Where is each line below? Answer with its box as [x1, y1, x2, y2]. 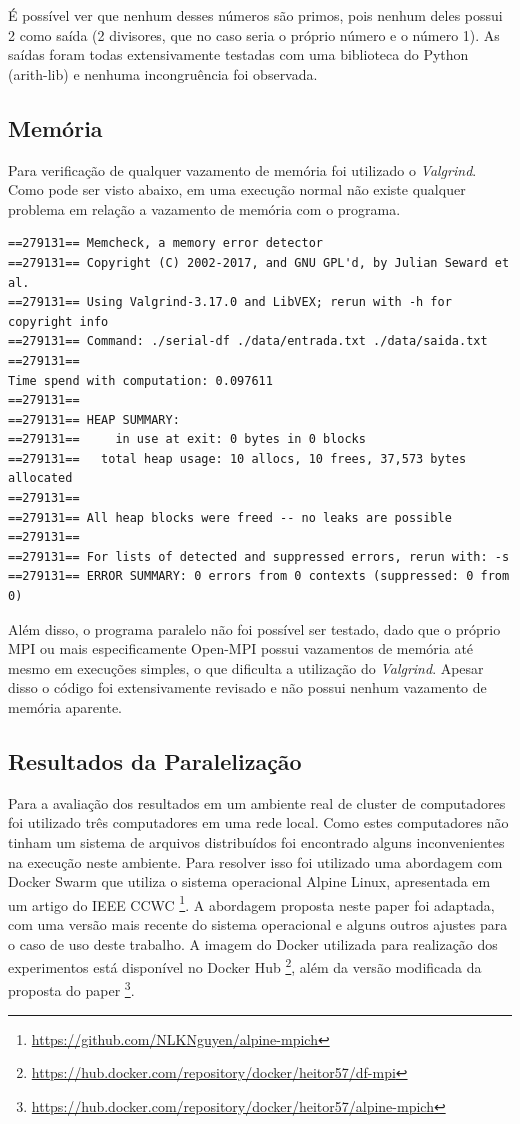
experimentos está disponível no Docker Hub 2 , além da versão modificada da [8, 954, 482, 977]
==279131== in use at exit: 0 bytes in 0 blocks [8, 432, 366, 447]
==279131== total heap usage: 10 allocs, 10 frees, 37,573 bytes [8, 451, 467, 466]
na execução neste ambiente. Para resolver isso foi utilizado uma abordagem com [8, 851, 503, 872]
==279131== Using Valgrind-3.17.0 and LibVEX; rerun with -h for [8, 295, 452, 310]
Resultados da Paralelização [8, 746, 302, 776]
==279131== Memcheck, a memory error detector [8, 236, 323, 251]
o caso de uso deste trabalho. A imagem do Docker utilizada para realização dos [8, 933, 498, 954]
